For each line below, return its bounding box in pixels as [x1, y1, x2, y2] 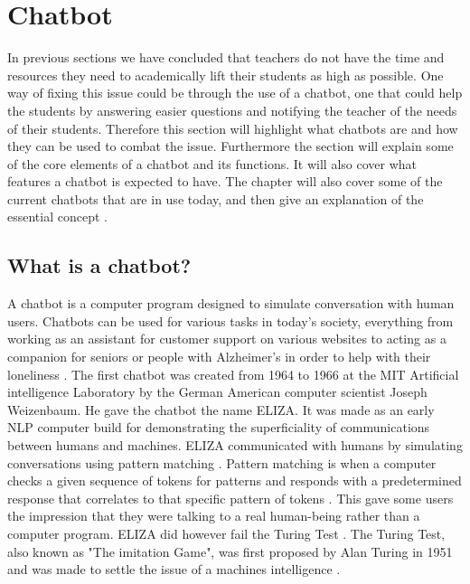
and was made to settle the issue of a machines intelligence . [7, 560, 341, 579]
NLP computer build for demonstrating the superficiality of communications [7, 418, 430, 437]
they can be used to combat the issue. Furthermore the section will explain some [7, 137, 454, 155]
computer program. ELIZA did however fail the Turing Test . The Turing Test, [7, 523, 446, 542]
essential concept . [7, 207, 108, 226]
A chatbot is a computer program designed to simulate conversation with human [7, 294, 455, 313]
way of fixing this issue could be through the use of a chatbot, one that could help [7, 83, 463, 102]
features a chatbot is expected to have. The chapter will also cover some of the [7, 172, 443, 191]
